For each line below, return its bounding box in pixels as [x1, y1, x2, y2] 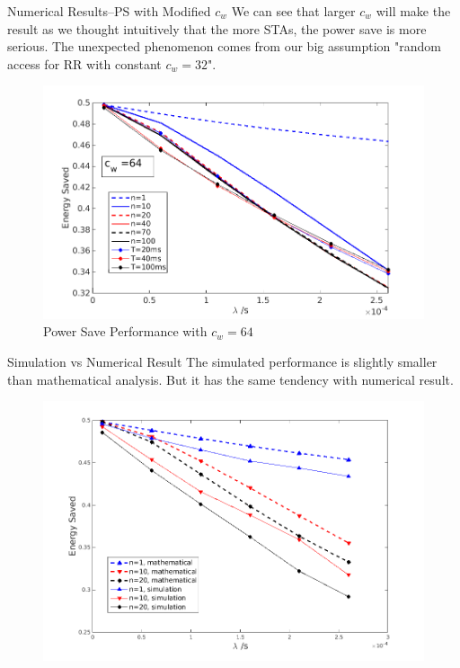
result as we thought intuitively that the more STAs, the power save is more [7, 19, 427, 38]
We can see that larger [231, 2, 356, 20]
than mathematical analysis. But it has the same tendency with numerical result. [7, 370, 454, 388]
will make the [376, 2, 451, 20]
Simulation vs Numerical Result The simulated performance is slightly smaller [7, 352, 438, 370]
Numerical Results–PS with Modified [7, 2, 211, 20]
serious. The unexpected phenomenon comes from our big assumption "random [7, 37, 441, 56]
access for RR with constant [7, 54, 162, 73]
